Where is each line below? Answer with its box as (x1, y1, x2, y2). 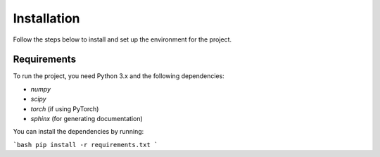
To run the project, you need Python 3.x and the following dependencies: (13, 72, 224, 80)
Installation (13, 11, 80, 26)
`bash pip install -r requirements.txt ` (13, 141, 158, 149)
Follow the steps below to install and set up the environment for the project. (13, 35, 232, 44)
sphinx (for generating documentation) (30, 115, 144, 123)
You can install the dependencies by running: (13, 127, 144, 136)
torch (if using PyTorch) (30, 104, 99, 113)
